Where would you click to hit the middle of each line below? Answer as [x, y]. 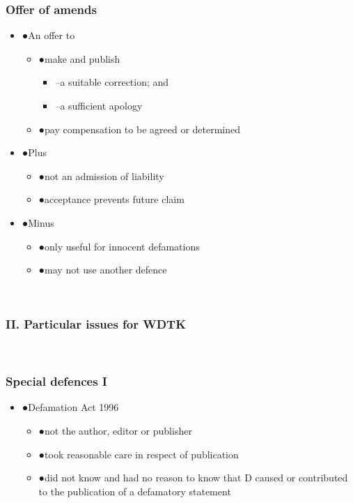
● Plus [34, 152]
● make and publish [79, 58]
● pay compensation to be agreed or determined [140, 129]
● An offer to [48, 35]
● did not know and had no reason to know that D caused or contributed [193, 478]
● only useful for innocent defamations [119, 246]
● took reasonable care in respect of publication [139, 454]
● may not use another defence [103, 270]
